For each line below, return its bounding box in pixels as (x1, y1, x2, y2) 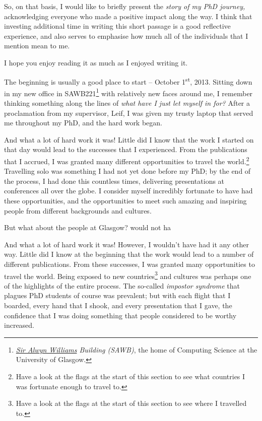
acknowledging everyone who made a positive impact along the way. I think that (4, 11, 252, 21)
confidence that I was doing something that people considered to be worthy (4, 310, 237, 320)
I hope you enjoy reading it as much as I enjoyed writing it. (4, 57, 188, 67)
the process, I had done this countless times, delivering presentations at (4, 175, 225, 186)
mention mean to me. (4, 40, 70, 51)
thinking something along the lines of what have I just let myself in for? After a (4, 98, 250, 108)
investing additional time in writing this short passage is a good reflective (4, 21, 231, 31)
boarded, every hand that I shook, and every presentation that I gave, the (4, 300, 232, 311)
